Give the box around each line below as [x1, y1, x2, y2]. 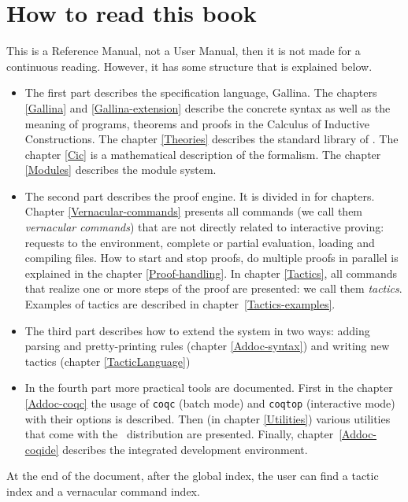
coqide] [24, 441, 59, 457]
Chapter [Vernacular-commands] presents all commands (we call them [24, 203, 363, 220]
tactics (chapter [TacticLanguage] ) [24, 353, 191, 369]
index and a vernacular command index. [6, 483, 200, 500]
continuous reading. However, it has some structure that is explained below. [6, 57, 373, 74]
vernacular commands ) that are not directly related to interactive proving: [24, 219, 384, 235]
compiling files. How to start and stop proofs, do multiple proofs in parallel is [24, 249, 399, 266]
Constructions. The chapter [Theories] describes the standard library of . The [24, 131, 399, 147]
